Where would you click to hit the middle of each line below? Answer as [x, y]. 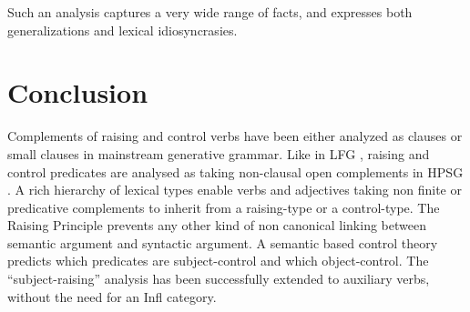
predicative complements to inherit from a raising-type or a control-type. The [224, 207]
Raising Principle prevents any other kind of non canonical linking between [217, 225]
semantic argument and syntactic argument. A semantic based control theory [223, 242]
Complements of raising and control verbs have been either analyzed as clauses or [235, 136]
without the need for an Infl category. [112, 296]
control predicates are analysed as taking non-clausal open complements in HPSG [235, 171]
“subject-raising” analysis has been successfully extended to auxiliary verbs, [219, 279]
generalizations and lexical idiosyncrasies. [123, 30]
